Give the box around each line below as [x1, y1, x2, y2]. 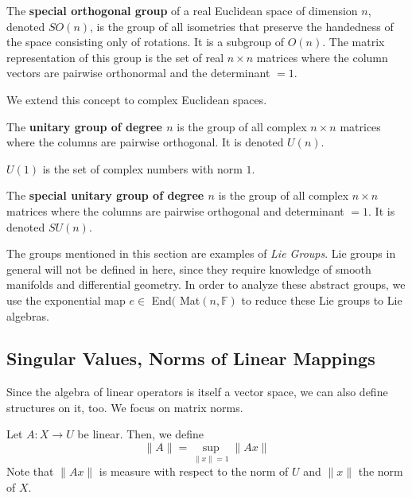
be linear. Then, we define [77, 426, 204, 442]
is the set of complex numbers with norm [42, 160, 243, 177]
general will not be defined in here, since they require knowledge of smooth [6, 260, 371, 277]
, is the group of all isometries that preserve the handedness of [90, 18, 394, 34]
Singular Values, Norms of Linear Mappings [6, 346, 375, 371]
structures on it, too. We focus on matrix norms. [6, 399, 243, 415]
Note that [6, 463, 54, 480]
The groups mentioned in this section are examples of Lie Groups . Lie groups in [6, 245, 396, 262]
